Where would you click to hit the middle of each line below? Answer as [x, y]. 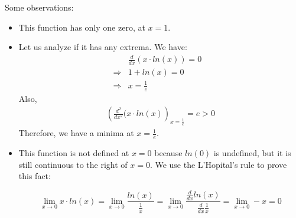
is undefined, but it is [252, 153]
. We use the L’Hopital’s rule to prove [218, 164]
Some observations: [39, 7]
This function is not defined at [74, 153]
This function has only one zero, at [82, 27]
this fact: [35, 176]
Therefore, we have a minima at [76, 133]
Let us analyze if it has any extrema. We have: [103, 47]
